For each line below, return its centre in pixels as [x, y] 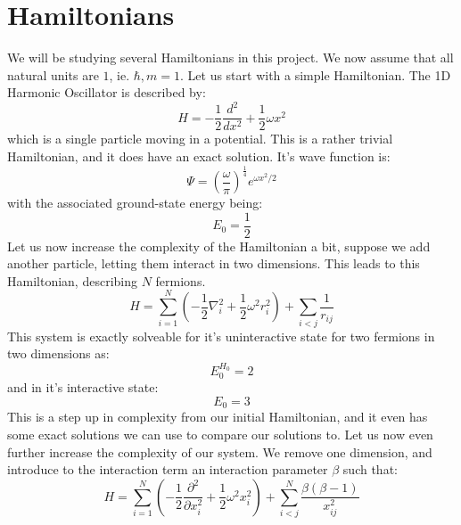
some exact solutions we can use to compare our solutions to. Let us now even [220, 435]
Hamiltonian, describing [72, 280]
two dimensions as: [58, 353]
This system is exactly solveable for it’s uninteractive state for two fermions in [221, 336]
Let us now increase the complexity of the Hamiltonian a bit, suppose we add [219, 246]
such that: [370, 469]
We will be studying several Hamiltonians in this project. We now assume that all [230, 57]
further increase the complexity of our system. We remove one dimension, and [220, 451]
